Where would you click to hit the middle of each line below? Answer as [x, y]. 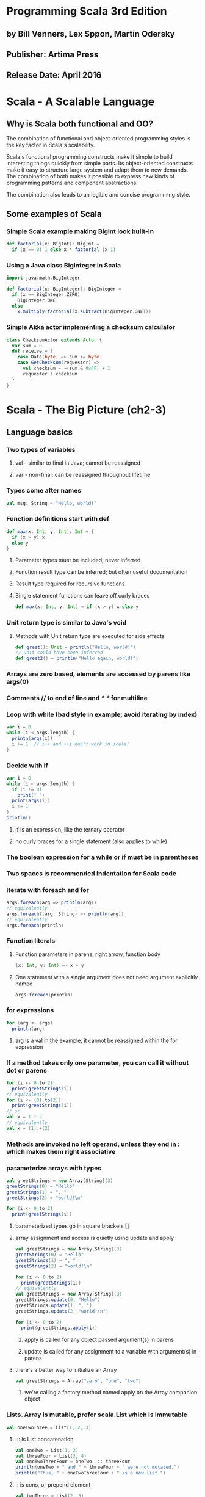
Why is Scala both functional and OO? [80, 124]
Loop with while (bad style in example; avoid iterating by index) [102, 714]
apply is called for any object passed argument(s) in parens [99, 1339]
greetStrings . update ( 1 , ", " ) [54, 1306]
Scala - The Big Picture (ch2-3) [86, 410]
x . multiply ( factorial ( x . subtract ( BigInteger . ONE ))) [84, 312]
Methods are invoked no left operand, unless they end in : [93, 1144]
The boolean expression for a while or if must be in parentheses [103, 857]
